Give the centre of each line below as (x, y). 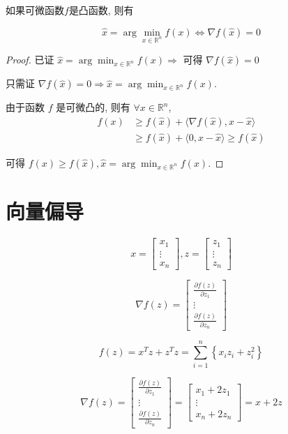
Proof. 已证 (30, 60)
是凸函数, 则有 (101, 10)
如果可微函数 (35, 10)
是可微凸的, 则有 (93, 107)
